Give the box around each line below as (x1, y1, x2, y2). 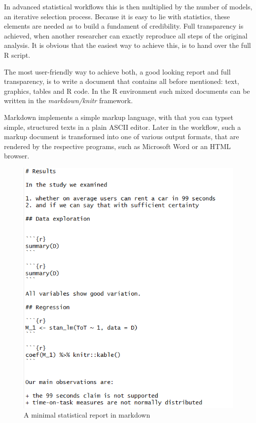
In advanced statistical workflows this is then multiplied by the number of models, (4, 1, 253, 11)
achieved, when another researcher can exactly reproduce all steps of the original (4, 30, 248, 40)
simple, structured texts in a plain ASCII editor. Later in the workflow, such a (4, 121, 241, 132)
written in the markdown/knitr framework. (4, 95, 133, 106)
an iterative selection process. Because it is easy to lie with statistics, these (4, 11, 230, 21)
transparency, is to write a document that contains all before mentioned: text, (4, 76, 239, 86)
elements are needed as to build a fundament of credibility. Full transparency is (4, 21, 244, 31)
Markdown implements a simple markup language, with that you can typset (4, 112, 234, 122)
